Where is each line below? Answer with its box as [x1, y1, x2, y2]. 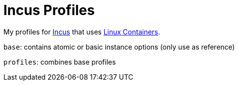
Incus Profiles [3, 2, 95, 18]
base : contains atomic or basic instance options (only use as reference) [3, 42, 235, 51]
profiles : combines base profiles [3, 57, 116, 66]
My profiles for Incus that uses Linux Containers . [3, 27, 160, 36]
